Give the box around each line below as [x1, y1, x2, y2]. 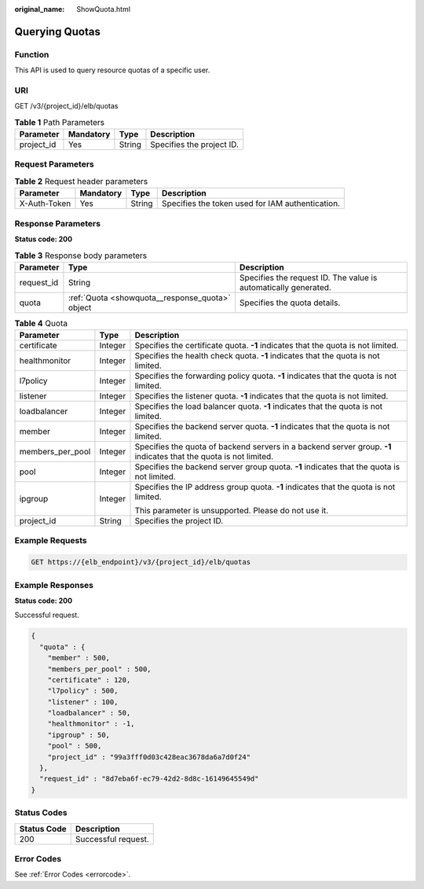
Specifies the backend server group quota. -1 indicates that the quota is [134, 461, 400, 472]
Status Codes [14, 807, 68, 818]
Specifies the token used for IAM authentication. [161, 198, 341, 209]
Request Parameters [14, 159, 94, 170]
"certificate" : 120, [47, 675, 131, 684]
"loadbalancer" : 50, [47, 708, 131, 718]
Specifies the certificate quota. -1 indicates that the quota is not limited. [134, 340, 399, 351]
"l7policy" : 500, [47, 686, 119, 696]
